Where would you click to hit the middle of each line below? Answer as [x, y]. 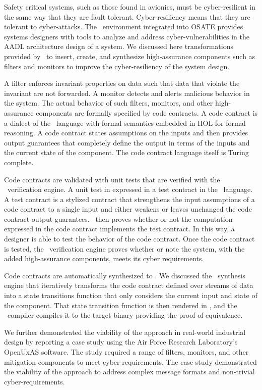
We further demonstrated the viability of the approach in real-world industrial [125, 332]
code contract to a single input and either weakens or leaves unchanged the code [128, 209]
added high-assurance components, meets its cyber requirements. [104, 258]
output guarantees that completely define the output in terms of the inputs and [127, 142]
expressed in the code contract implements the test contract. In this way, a [119, 229]
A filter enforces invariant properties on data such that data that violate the [122, 83]
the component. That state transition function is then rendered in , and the [121, 305]
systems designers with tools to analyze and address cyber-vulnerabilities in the [127, 36]
